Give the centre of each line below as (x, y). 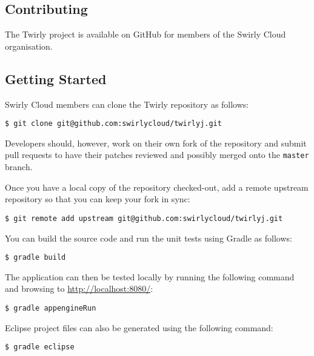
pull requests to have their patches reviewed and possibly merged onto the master (157, 155)
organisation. (29, 46)
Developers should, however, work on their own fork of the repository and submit (156, 143)
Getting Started (56, 78)
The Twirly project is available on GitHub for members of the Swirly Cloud (145, 34)
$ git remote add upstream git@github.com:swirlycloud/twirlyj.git (144, 218)
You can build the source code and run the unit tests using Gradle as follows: (149, 238)
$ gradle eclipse (40, 347)
